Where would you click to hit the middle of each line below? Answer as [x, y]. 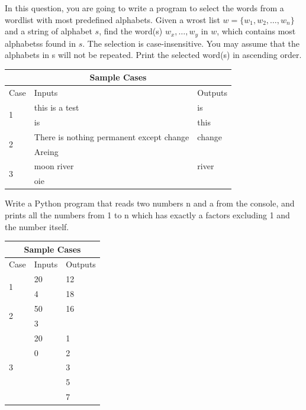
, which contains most [256, 31]
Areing [46, 151]
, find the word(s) [131, 31]
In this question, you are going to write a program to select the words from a [144, 8]
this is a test [57, 107]
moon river [54, 166]
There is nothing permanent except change [112, 136]
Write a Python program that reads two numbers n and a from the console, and [150, 203]
